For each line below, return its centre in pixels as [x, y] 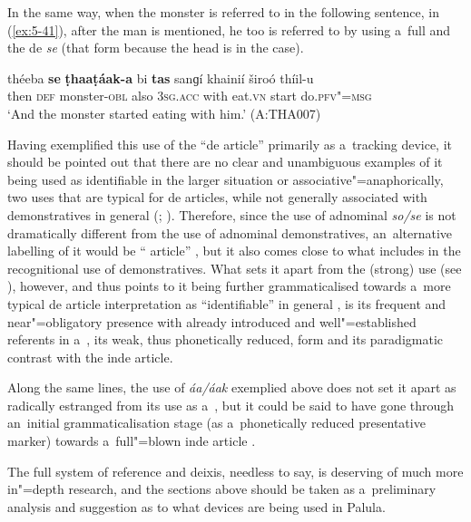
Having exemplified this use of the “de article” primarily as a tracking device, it [230, 144]
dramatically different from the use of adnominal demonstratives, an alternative [230, 232]
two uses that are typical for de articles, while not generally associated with [217, 197]
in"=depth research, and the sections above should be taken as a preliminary [222, 489]
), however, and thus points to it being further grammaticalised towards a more [229, 286]
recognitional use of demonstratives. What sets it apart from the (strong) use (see [235, 268]
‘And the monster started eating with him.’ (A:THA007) [164, 113]
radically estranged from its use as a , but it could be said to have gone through [231, 405]
